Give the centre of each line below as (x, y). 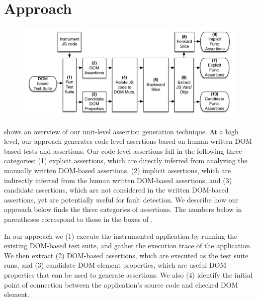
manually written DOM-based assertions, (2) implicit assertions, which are (118, 170)
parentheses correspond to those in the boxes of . (79, 219)
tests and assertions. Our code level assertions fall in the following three (132, 150)
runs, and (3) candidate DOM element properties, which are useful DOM (115, 265)
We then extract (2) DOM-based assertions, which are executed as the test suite (126, 255)
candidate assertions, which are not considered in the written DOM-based (116, 190)
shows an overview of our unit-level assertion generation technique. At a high (121, 131)
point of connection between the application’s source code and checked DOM (121, 284)
